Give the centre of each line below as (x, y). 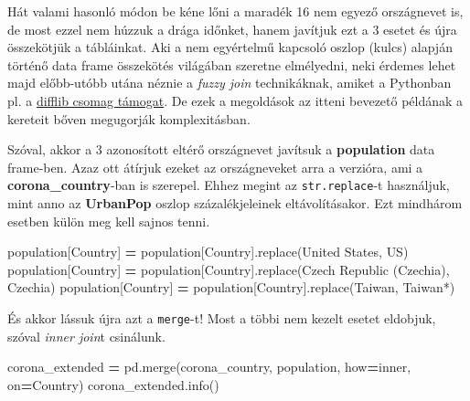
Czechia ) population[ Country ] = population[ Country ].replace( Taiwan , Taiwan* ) (231, 287)
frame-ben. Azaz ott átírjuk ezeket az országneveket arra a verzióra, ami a (215, 167)
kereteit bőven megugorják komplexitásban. (129, 118)
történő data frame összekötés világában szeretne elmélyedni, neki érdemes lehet (232, 64)
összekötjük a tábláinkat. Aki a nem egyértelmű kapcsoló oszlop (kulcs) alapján (230, 47)
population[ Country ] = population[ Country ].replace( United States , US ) (208, 252)
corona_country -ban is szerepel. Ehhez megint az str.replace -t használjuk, (229, 185)
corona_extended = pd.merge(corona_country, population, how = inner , (209, 367)
